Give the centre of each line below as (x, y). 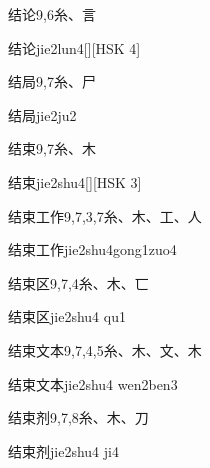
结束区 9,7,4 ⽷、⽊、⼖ (78, 282)
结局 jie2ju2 (42, 114)
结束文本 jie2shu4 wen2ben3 (93, 383)
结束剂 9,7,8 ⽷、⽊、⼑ (78, 417)
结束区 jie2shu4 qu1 (67, 316)
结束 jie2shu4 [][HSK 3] (75, 181)
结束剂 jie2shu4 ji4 (63, 450)
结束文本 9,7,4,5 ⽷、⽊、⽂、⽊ (105, 349)
